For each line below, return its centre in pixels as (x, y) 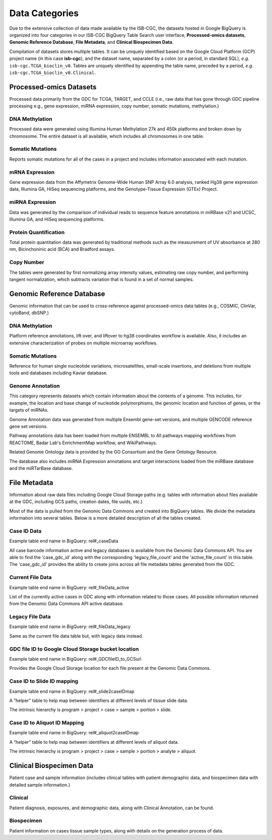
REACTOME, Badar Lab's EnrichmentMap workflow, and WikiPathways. (83, 443)
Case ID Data (25, 531)
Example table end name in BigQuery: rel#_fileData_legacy (70, 626)
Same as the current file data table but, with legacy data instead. (76, 636)
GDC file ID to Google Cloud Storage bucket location (74, 649)
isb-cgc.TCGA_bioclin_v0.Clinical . (52, 73)
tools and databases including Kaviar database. (58, 373)
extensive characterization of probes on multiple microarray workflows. (83, 343)
